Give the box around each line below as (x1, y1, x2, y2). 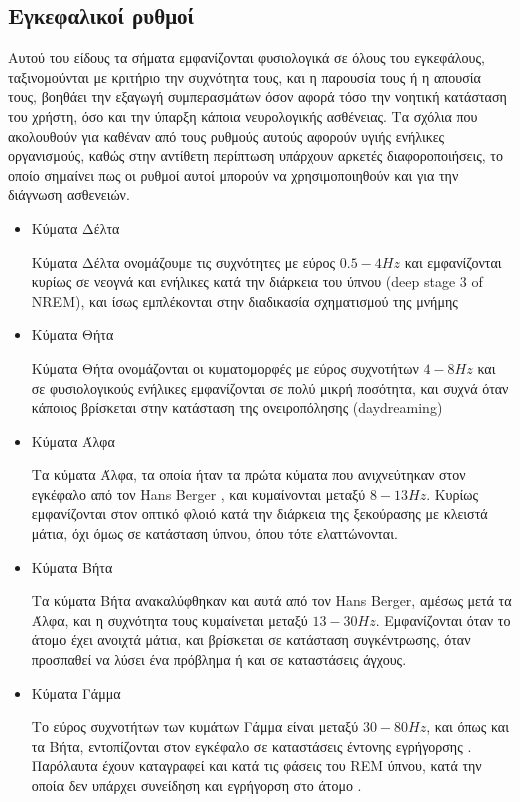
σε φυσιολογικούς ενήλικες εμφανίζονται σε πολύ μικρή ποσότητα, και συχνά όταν (31, 377, 509, 398)
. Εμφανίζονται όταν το (375, 609, 511, 630)
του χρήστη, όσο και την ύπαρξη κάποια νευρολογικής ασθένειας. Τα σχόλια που (8, 105, 478, 126)
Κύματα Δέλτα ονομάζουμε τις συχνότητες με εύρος (31, 251, 336, 272)
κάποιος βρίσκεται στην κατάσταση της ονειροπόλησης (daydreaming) (31, 397, 443, 418)
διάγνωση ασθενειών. (8, 184, 130, 205)
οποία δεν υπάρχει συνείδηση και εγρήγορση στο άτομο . (31, 775, 362, 796)
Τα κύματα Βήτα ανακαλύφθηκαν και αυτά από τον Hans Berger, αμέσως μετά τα (31, 590, 512, 611)
